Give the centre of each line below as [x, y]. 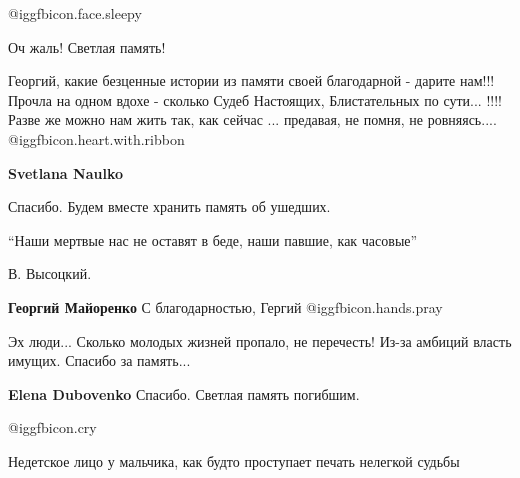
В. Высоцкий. [50, 273]
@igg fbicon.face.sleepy [75, 13]
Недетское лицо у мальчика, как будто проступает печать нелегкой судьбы [234, 460]
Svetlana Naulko [65, 172]
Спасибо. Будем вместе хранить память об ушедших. [169, 206]
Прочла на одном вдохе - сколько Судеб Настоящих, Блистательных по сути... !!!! [255, 99]
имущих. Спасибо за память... [99, 360]
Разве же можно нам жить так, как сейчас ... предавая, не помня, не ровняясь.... [252, 119]
